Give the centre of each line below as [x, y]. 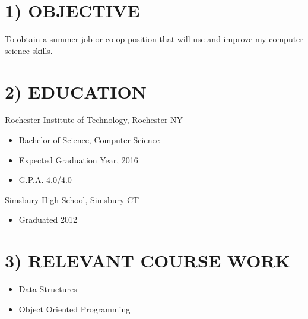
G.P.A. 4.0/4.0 [45, 180]
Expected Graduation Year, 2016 [78, 159]
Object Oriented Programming [74, 309]
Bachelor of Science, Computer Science [89, 140]
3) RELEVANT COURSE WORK [147, 260]
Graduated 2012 [48, 219]
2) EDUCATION [76, 91]
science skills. [29, 50]
